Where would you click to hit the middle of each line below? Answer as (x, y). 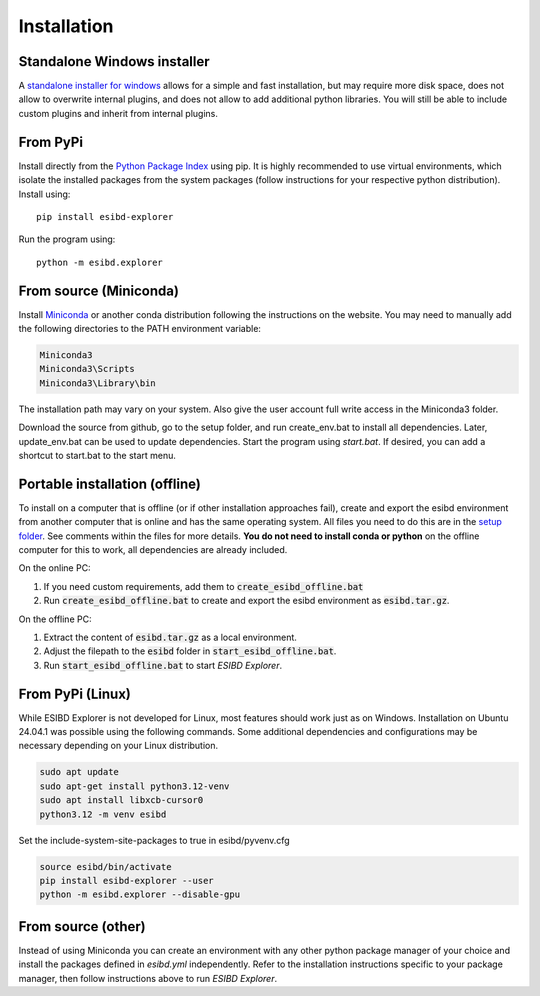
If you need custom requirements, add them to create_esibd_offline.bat (203, 586)
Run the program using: (67, 239)
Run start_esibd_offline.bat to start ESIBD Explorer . (163, 665)
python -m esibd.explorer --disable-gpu (139, 894)
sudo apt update (79, 772)
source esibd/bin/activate (105, 866)
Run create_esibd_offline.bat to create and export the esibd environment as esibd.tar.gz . (246, 601)
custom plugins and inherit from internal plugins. (118, 113)
